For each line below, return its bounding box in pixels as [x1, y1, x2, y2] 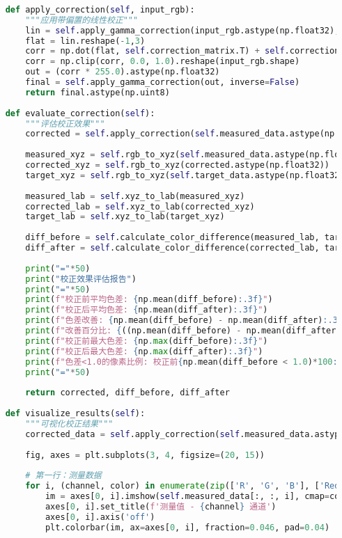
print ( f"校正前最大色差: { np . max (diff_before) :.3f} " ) [25, 335, 268, 346]
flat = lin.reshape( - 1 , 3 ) [25, 35, 146, 46]
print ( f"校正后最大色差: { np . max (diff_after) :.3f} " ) [25, 346, 263, 356]
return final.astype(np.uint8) [25, 87, 170, 97]
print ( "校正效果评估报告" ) [25, 274, 137, 284]
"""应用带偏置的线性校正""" [25, 15, 139, 25]
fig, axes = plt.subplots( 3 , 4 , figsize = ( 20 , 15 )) [25, 450, 265, 460]
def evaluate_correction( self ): [5, 108, 155, 118]
